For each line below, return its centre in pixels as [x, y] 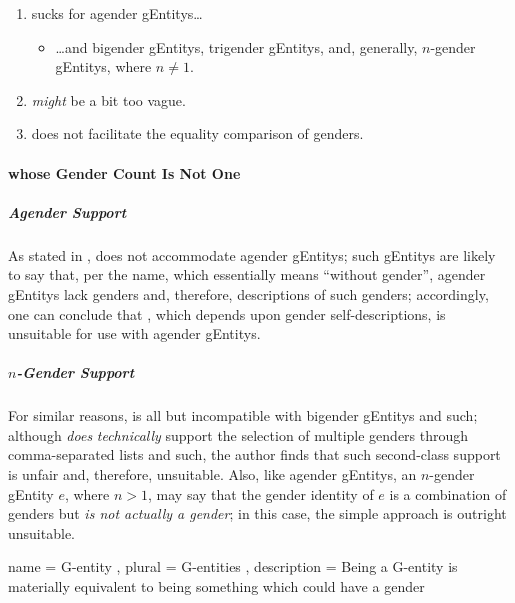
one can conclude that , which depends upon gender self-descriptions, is [227, 313]
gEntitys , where [103, 66]
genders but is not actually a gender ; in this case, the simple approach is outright [257, 513]
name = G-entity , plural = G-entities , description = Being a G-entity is [233, 566]
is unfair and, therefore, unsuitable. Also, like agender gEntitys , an [212, 474]
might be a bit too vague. [108, 99]
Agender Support [67, 211]
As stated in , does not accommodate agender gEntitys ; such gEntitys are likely [252, 254]
